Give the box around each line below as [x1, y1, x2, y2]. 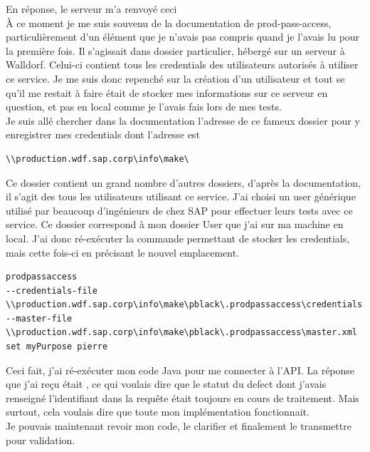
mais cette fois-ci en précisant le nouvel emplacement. [6, 245, 240, 260]
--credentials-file [6, 285, 97, 296]
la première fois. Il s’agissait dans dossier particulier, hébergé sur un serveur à [6, 43, 345, 58]
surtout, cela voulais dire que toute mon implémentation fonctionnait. [6, 404, 310, 419]
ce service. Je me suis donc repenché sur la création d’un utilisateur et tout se [6, 71, 345, 86]
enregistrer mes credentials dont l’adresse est [6, 127, 200, 142]
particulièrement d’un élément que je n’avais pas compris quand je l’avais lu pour [6, 29, 360, 44]
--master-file [6, 313, 73, 324]
